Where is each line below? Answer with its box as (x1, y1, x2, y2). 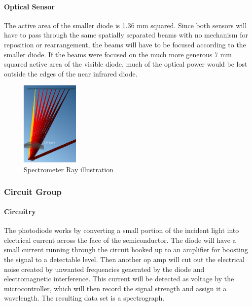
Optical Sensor (4, 1, 55, 11)
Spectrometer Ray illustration (24, 164, 114, 175)
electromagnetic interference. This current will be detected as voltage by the (4, 273, 234, 284)
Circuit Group (4, 185, 62, 197)
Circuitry (4, 206, 36, 217)
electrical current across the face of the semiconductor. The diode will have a (4, 234, 236, 245)
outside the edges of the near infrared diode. (4, 68, 138, 78)
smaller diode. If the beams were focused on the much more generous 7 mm (4, 49, 232, 59)
